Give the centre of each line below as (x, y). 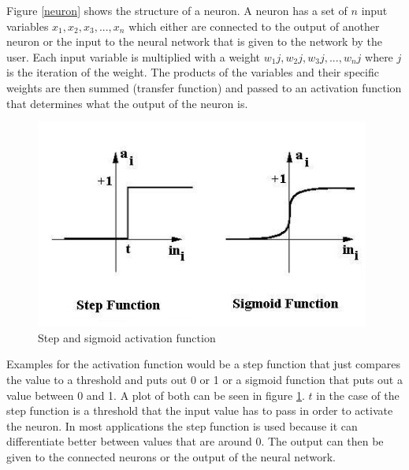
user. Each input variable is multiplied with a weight (134, 56)
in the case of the (358, 395)
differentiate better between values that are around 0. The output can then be (195, 441)
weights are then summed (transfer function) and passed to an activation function (204, 87)
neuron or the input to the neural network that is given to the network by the (195, 41)
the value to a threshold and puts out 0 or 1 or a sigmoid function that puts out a (204, 379)
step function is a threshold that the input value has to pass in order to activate (200, 410)
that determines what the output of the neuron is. (127, 103)
